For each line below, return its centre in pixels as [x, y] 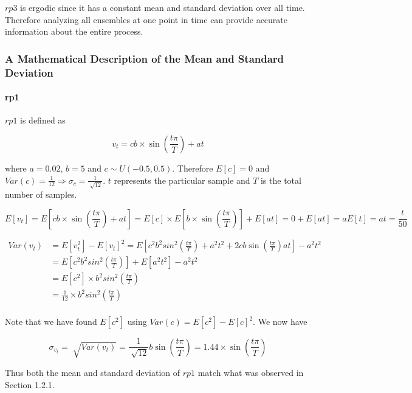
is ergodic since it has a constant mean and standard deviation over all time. [163, 7]
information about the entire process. [74, 31]
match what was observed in [251, 372]
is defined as [43, 120]
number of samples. [41, 194]
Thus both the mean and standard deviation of [93, 372]
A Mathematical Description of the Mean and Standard [145, 58]
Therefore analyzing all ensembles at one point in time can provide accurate [146, 19]
